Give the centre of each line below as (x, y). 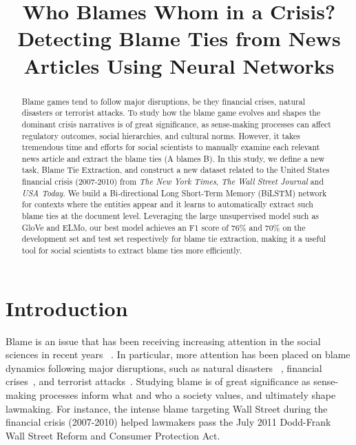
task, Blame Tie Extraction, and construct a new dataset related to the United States (176, 170)
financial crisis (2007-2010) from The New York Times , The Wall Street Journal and (172, 182)
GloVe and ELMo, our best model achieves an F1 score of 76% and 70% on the (164, 227)
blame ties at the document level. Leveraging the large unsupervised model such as (170, 216)
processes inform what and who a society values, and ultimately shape (188, 395)
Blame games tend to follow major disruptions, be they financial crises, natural (163, 101)
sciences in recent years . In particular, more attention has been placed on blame (178, 354)
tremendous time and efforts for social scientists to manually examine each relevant (171, 147)
